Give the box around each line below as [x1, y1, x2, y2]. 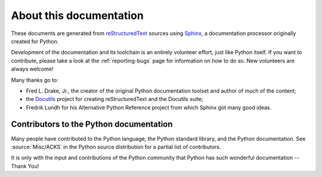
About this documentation [11, 9, 144, 22]
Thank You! [11, 162, 39, 169]
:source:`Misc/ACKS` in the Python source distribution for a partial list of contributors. [11, 143, 221, 150]
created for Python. [11, 37, 59, 45]
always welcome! [11, 65, 54, 72]
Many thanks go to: [11, 76, 59, 83]
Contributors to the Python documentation [11, 119, 173, 129]
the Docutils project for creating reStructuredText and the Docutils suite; [26, 96, 203, 103]
